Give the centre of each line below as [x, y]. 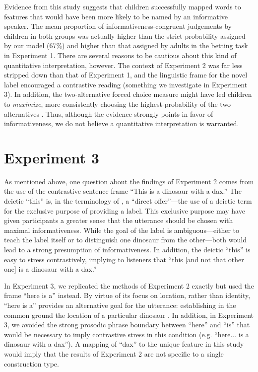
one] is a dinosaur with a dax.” [50, 269]
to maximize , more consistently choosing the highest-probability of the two [118, 104]
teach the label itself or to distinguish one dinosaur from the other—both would [125, 240]
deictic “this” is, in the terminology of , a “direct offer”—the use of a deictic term [128, 201]
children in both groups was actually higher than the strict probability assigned [125, 36]
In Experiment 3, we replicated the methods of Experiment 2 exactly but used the [129, 285]
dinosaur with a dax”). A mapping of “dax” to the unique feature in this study [124, 344]
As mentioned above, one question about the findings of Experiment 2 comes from [129, 181]
